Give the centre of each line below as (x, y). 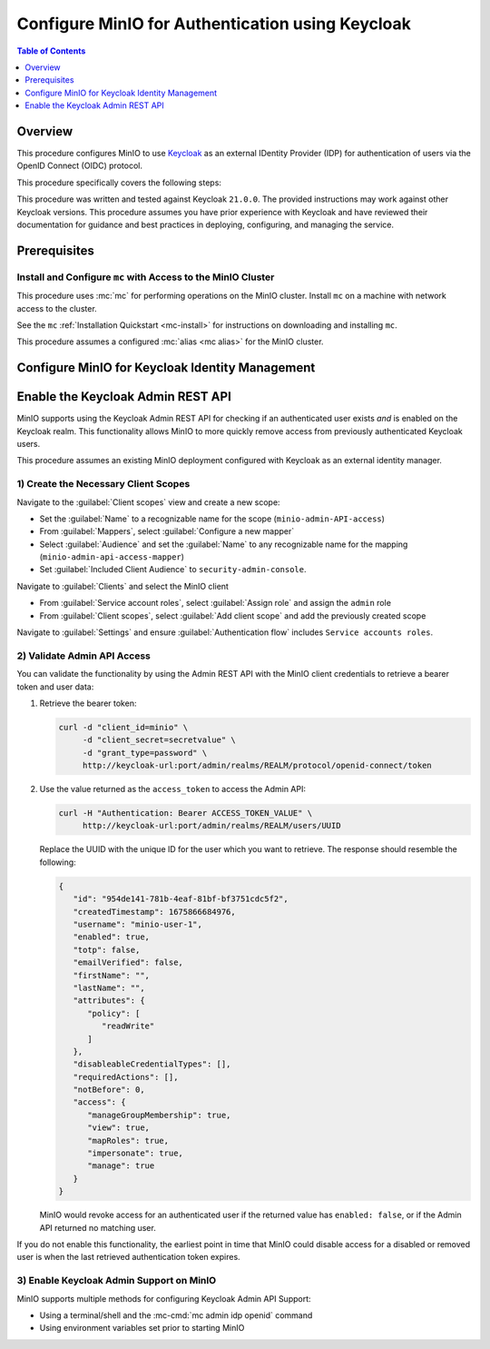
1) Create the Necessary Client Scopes (103, 484)
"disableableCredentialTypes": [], (152, 1064)
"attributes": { (109, 1001)
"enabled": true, (111, 937)
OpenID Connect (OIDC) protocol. (79, 166)
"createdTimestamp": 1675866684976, (154, 912)
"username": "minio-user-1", (138, 925)
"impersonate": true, (135, 1153)
